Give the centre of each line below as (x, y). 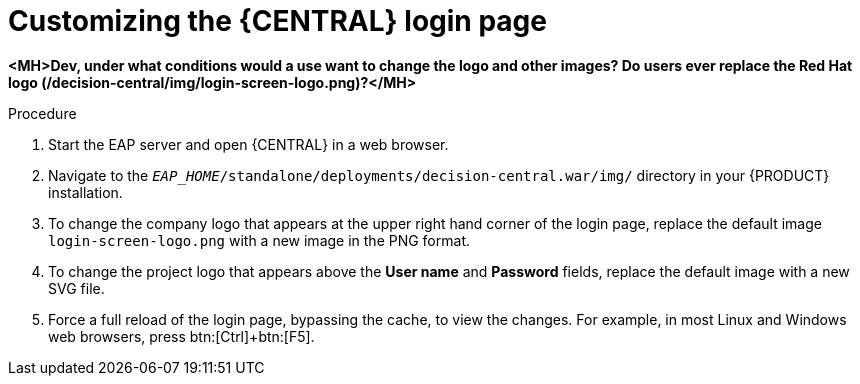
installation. (85, 192)
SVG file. (76, 288)
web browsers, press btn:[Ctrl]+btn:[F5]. (181, 336)
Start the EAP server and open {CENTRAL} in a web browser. (248, 144)
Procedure (42, 113)
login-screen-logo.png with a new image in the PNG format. (259, 240)
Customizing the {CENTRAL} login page (277, 21)
